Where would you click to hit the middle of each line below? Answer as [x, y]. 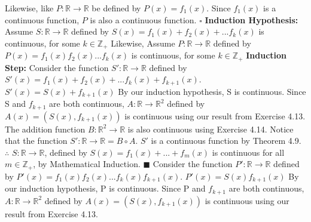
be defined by [116, 8]
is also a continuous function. [143, 19]
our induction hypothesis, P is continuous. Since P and [105, 188]
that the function [36, 141]
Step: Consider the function [57, 67]
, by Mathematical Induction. [87, 164]
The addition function [45, 129]
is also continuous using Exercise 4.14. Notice [211, 129]
